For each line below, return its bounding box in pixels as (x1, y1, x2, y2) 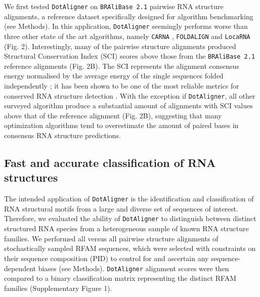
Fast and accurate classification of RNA (4, 155, 216, 171)
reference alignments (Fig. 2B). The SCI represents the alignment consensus (4, 60, 239, 71)
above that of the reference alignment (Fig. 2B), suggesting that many (4, 110, 222, 120)
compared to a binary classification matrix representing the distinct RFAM (4, 273, 237, 283)
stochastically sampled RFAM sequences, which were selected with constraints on (4, 243, 256, 253)
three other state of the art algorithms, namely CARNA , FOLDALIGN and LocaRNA (4, 30, 250, 41)
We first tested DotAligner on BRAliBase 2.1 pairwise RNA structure (4, 1, 224, 11)
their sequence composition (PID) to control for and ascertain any (4, 252, 209, 263)
